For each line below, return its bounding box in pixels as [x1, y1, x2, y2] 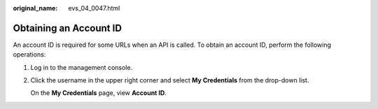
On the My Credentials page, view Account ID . [30, 89, 167, 97]
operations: [13, 50, 46, 59]
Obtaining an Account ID [13, 22, 122, 34]
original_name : [13, 4, 58, 12]
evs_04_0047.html [68, 4, 120, 12]
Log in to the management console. [30, 63, 133, 71]
